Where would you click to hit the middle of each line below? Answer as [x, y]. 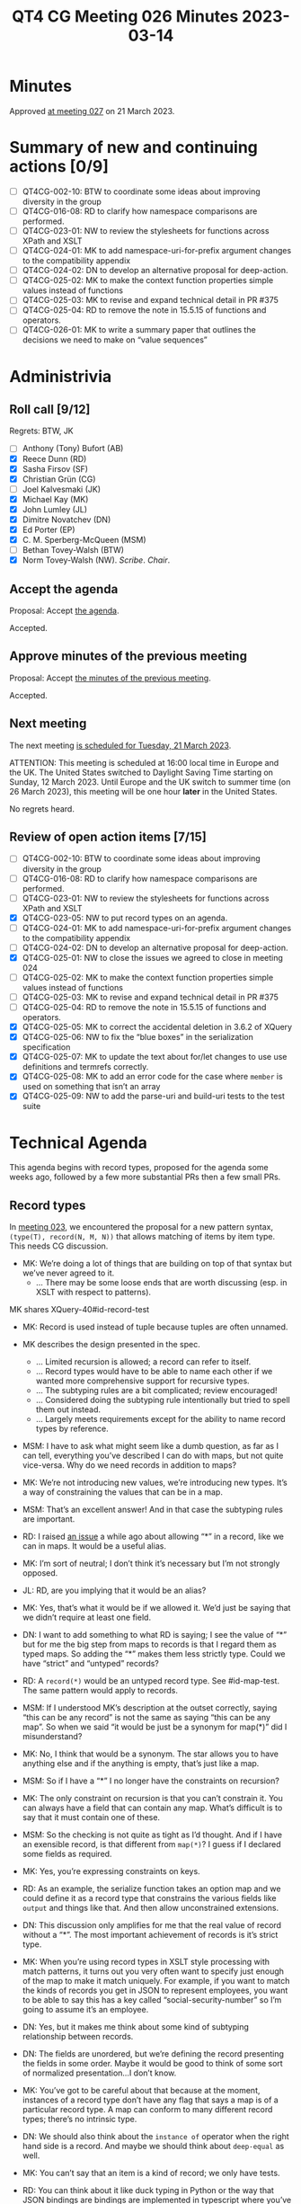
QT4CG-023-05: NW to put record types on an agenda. [125, 918]
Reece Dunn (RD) [54, 458]
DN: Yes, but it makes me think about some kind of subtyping [136, 2027]
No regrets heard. [42, 809]
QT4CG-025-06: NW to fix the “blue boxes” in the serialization [137, 1037]
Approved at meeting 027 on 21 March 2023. [92, 111]
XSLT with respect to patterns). [93, 1293]
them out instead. [68, 1409]
